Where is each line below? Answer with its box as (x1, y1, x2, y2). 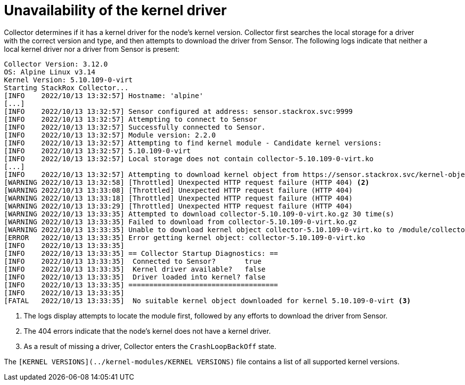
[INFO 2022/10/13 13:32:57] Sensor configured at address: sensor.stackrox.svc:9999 (4, 107, 353, 115)
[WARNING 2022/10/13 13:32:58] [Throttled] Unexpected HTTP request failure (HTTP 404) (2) (4, 178, 369, 186)
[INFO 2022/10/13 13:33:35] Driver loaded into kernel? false (4, 273, 266, 281)
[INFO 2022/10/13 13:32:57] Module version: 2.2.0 (4, 131, 216, 139)
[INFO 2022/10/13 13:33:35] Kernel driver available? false (4, 265, 266, 273)
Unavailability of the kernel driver (4, 2, 227, 19)
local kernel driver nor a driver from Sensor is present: (4, 44, 180, 53)
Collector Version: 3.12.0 (4, 60, 108, 68)
